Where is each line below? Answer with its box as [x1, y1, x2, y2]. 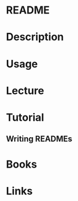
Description [6, 30, 64, 44]
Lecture [6, 84, 45, 97]
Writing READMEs [6, 134, 73, 144]
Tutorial [6, 111, 45, 124]
